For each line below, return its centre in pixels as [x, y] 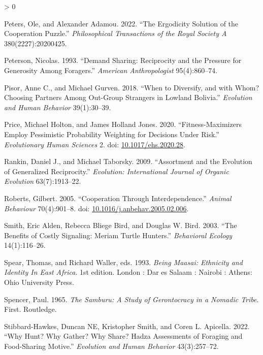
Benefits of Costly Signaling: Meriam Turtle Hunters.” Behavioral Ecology [118, 235]
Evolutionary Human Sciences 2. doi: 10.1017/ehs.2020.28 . [95, 144]
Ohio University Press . [39, 282]
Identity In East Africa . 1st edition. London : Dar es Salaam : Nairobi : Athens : [128, 272]
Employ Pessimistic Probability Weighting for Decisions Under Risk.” [112, 134]
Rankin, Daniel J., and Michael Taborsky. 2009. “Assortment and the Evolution [128, 161]
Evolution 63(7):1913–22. [43, 181]
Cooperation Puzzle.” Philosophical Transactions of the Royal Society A [116, 33]
